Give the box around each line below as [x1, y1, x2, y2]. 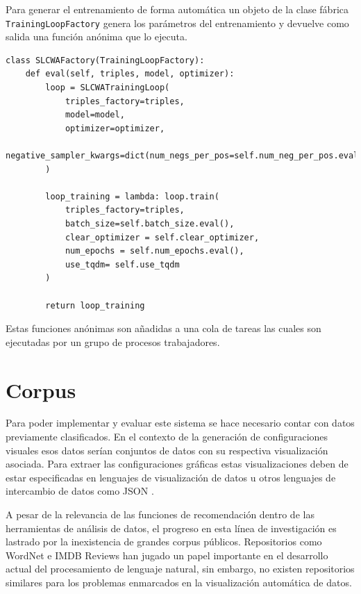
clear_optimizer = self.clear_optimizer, [65, 232, 260, 242]
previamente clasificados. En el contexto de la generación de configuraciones [6, 429, 328, 444]
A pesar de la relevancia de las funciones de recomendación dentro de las [6, 507, 314, 521]
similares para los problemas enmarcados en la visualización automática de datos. [6, 575, 352, 589]
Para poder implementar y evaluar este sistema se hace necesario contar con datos [6, 415, 355, 430]
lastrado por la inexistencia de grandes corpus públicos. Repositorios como [6, 534, 322, 549]
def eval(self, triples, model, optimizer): [25, 69, 235, 79]
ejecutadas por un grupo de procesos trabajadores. [6, 334, 220, 349]
